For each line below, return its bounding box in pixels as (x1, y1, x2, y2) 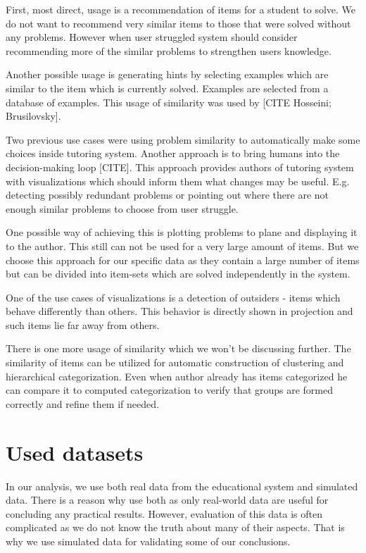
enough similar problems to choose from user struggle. (6, 201, 239, 216)
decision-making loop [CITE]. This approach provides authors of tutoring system (6, 159, 354, 174)
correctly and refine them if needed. (6, 396, 159, 411)
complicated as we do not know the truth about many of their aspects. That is (6, 520, 345, 535)
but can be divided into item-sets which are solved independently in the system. (6, 266, 351, 281)
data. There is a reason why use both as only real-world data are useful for (6, 492, 329, 507)
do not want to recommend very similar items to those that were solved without (6, 15, 351, 30)
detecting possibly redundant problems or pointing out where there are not (6, 187, 329, 202)
